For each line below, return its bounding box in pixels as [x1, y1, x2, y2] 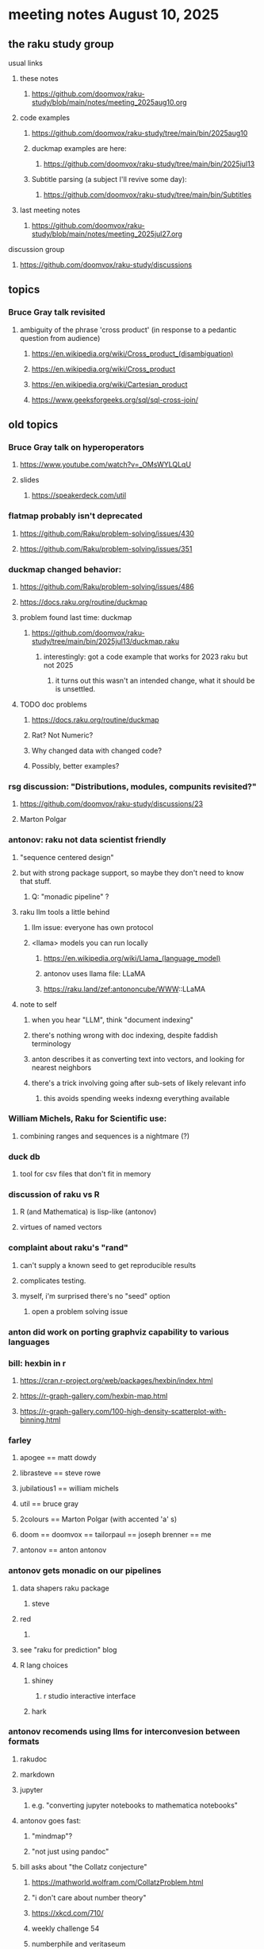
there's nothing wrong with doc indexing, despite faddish [31, 1030, 218, 1040]
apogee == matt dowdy [19, 1453, 97, 1463]
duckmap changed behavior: [8, 564, 121, 575]
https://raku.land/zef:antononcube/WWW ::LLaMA [43, 984, 206, 994]
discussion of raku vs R [8, 1189, 101, 1200]
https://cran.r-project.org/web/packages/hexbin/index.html [19, 1375, 213, 1385]
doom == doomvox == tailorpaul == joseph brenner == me [19, 1530, 212, 1540]
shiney [31, 1676, 54, 1685]
